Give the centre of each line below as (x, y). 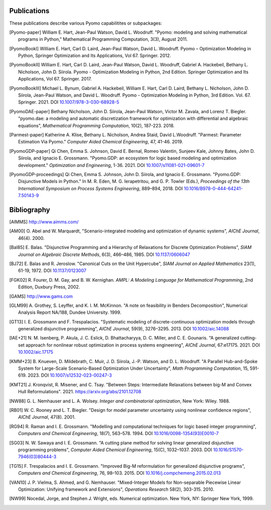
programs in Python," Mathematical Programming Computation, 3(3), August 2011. (103, 39)
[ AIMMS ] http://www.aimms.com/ (44, 222)
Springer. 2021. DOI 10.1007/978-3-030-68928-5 (69, 102)
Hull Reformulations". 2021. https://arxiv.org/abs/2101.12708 (80, 392)
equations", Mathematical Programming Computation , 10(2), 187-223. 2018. (97, 125)
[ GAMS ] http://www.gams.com (41, 296)
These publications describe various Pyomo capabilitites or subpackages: (86, 23)
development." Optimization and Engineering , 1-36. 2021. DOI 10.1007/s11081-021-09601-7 (111, 165)
